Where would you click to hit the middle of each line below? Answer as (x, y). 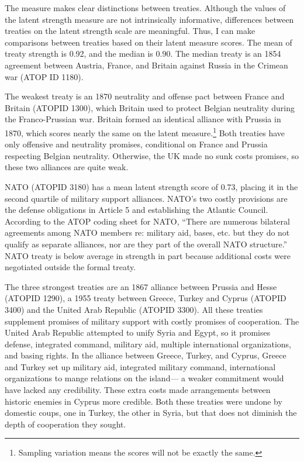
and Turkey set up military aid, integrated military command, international (140, 366)
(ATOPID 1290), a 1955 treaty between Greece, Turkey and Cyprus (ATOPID (146, 298)
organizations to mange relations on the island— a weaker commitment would (144, 378)
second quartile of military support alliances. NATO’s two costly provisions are (146, 198)
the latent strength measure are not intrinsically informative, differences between (149, 19)
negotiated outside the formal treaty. (70, 267)
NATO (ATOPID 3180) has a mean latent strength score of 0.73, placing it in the (151, 186)
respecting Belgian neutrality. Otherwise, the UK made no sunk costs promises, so (152, 155)
